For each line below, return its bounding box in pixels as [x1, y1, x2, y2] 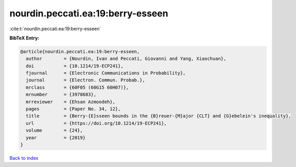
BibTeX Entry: [9, 35, 40, 41]
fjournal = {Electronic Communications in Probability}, [26, 70, 186, 76]
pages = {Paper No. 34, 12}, [26, 106, 121, 112]
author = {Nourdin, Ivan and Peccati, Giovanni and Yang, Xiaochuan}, [26, 56, 227, 61]
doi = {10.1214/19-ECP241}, [26, 63, 123, 69]
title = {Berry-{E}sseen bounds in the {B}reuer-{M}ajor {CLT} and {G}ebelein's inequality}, [26, 113, 291, 119]
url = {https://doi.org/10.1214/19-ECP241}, [26, 120, 167, 126]
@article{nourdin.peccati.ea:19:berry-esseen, [20, 49, 140, 54]
